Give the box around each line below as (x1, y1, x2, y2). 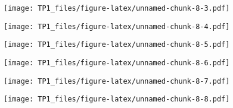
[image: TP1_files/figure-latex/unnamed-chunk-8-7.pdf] (4, 77, 230, 85)
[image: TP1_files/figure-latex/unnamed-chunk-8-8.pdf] (4, 95, 230, 104)
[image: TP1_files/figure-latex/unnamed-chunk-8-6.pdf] (4, 58, 230, 67)
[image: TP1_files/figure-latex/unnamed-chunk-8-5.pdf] (4, 40, 230, 49)
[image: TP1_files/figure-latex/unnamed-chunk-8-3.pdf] (4, 4, 230, 12)
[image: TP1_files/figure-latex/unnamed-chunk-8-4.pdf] (4, 22, 230, 31)
